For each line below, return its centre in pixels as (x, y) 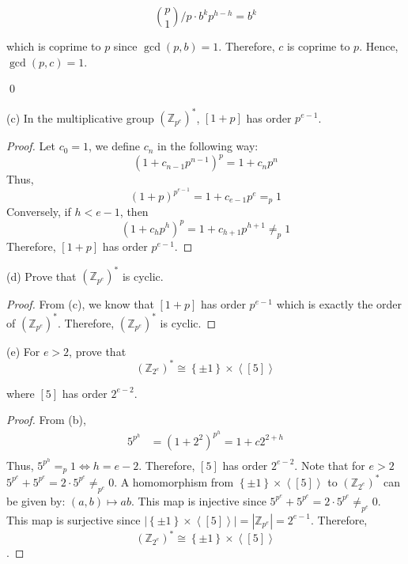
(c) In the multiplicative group (80, 117)
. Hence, (379, 46)
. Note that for (330, 465)
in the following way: (208, 146)
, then (134, 212)
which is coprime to (54, 46)
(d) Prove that (42, 276)
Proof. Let (31, 146)
